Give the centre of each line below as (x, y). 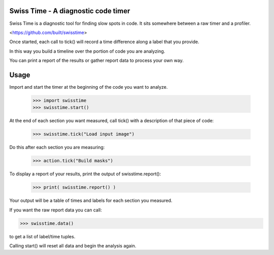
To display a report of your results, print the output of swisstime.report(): (85, 174)
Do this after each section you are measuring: (57, 148)
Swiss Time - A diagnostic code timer (70, 11)
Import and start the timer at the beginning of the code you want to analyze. (89, 87)
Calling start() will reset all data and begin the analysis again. (73, 246)
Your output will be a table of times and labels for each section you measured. (91, 201)
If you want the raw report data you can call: (56, 210)
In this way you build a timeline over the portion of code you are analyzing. (87, 51)
